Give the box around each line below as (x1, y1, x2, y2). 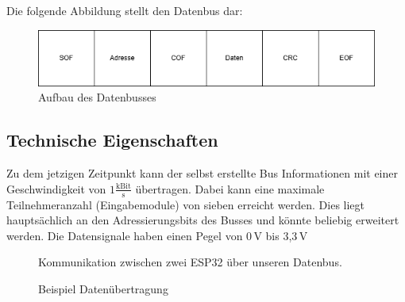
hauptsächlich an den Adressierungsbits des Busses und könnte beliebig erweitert (6, 212, 399, 228)
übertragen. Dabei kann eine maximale (135, 180, 325, 197)
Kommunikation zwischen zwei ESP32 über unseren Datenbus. (38, 254, 342, 270)
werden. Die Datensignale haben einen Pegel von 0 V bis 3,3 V (6, 227, 308, 243)
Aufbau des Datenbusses (38, 89, 156, 105)
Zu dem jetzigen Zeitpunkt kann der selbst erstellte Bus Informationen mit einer (6, 165, 398, 182)
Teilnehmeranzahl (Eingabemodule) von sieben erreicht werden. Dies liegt (6, 196, 365, 212)
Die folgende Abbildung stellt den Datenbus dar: (6, 2, 243, 18)
